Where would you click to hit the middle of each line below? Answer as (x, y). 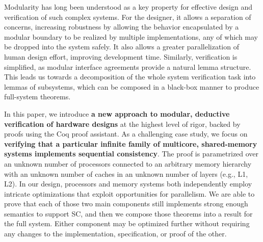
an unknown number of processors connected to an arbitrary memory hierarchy (128, 163)
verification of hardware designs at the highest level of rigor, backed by (122, 124)
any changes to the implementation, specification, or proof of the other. (115, 234)
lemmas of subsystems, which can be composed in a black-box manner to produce (132, 86)
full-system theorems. (37, 97)
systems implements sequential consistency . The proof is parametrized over (131, 154)
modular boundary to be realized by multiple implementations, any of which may (131, 36)
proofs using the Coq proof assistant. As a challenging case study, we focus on (126, 134)
